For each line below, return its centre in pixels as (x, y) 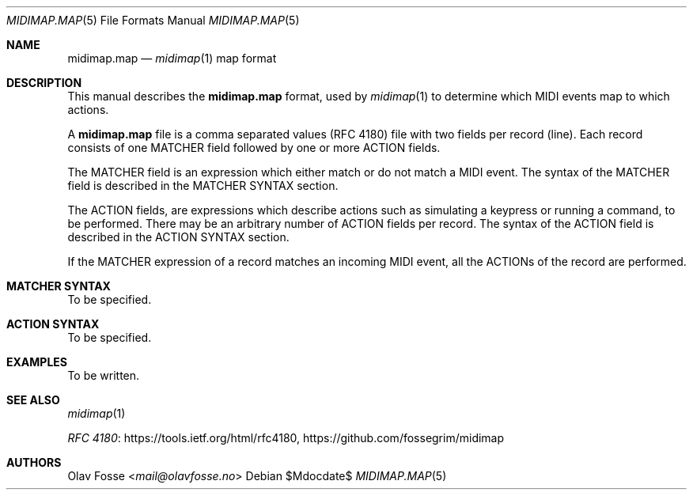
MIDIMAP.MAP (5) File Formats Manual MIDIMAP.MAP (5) (153, 20)
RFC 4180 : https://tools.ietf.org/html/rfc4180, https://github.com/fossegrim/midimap (286, 438)
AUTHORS (34, 462)
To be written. (104, 375)
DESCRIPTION (44, 83)
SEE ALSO (33, 400)
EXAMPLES (37, 362)
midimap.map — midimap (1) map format (172, 58)
